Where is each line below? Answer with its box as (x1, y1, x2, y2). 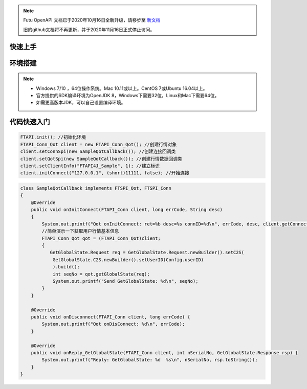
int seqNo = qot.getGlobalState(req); (52, 271, 150, 277)
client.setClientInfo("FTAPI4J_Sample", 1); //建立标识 (20, 163, 160, 169)
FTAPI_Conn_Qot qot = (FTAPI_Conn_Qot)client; (41, 235, 161, 241)
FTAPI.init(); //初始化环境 (20, 134, 86, 140)
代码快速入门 (9, 118, 50, 126)
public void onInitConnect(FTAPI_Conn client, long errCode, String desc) (31, 207, 223, 213)
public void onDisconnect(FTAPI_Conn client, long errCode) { (31, 314, 190, 319)
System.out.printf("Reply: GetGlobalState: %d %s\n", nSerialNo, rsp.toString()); (41, 357, 258, 363)
